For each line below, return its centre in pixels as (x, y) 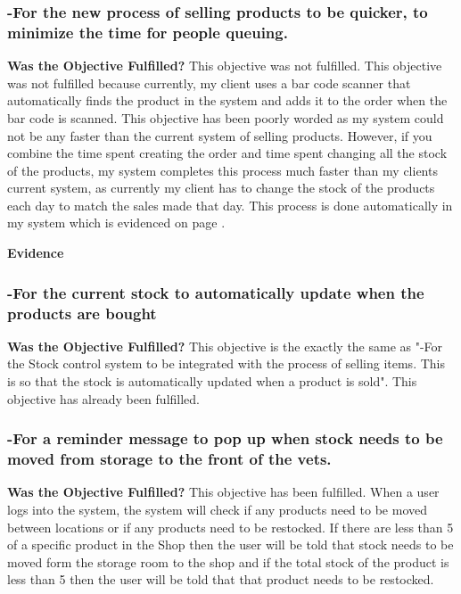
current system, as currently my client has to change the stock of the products (221, 188)
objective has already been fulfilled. (103, 398)
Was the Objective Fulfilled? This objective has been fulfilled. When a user (223, 492)
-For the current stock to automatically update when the (216, 292)
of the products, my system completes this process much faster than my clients (222, 170)
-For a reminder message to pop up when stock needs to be (225, 438)
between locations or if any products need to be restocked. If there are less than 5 (230, 527)
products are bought (82, 313)
